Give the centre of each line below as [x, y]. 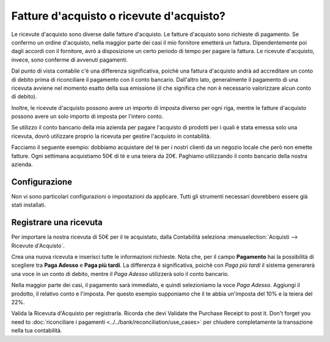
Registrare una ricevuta [57, 223]
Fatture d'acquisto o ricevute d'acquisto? [119, 16]
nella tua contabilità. [37, 330]
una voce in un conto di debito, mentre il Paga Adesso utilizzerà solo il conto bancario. [120, 274]
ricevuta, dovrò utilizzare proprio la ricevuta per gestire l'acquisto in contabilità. [111, 136]
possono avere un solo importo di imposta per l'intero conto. [87, 117]
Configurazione [42, 182]
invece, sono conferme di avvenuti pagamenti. [70, 60]
